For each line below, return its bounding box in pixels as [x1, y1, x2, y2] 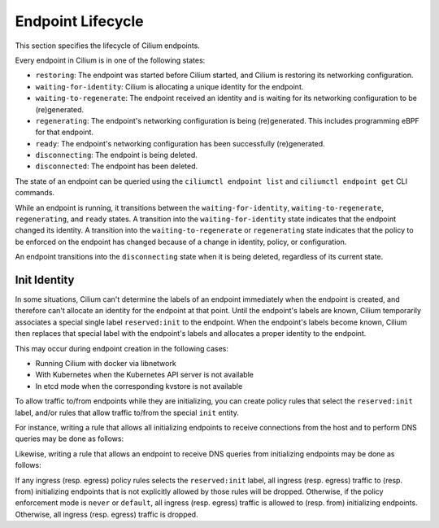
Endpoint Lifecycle [15, 12, 144, 30]
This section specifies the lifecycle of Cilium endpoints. [15, 41, 201, 50]
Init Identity [15, 273, 75, 286]
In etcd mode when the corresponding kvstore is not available [35, 381, 243, 391]
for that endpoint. [35, 127, 93, 137]
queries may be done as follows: [15, 434, 124, 443]
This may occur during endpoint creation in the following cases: [15, 343, 229, 353]
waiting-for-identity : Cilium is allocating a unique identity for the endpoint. [35, 81, 304, 91]
